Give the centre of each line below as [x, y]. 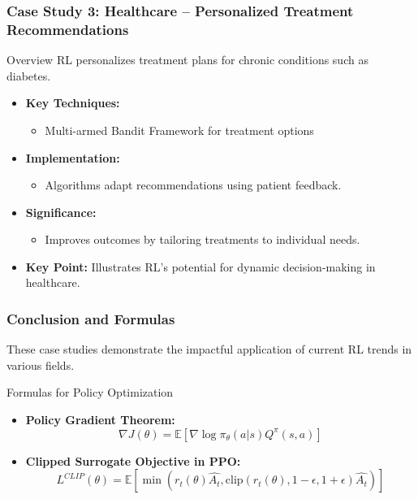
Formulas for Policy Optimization [90, 392]
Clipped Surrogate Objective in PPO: [133, 460]
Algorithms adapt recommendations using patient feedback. [193, 185]
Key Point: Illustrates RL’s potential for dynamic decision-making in [200, 266]
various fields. [41, 364]
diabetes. [29, 75]
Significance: [61, 212]
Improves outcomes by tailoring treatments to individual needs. [203, 239]
